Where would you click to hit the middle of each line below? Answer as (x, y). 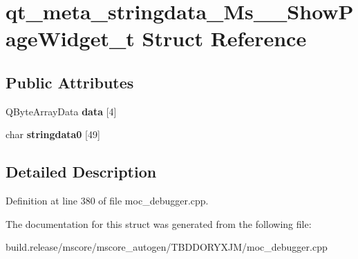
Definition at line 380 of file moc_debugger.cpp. (107, 201)
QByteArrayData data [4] (61, 111)
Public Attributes (70, 82)
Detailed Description (81, 172)
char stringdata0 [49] (53, 134)
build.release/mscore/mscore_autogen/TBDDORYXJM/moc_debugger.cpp (167, 247)
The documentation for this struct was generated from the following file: (159, 223)
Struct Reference (224, 38)
